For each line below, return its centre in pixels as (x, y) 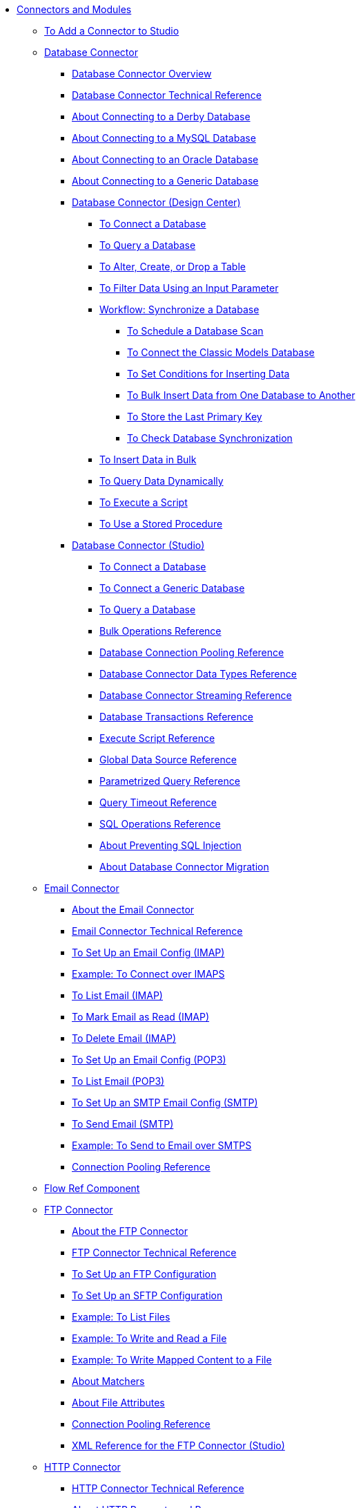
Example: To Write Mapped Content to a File (172, 1360)
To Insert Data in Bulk (148, 459)
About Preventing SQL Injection (170, 845)
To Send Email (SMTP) (123, 1124)
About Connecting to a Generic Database (165, 181)
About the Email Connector (133, 910)
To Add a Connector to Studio (112, 31)
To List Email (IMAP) (117, 995)
